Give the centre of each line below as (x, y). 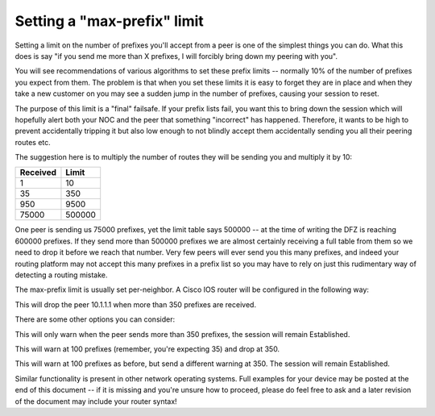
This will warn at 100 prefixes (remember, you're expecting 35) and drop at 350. (147, 349)
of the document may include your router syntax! (96, 401)
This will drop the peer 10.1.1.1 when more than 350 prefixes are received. (136, 304)
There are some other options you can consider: (95, 319)
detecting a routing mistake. (61, 275)
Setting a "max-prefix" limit (110, 21)
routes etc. (33, 142)
